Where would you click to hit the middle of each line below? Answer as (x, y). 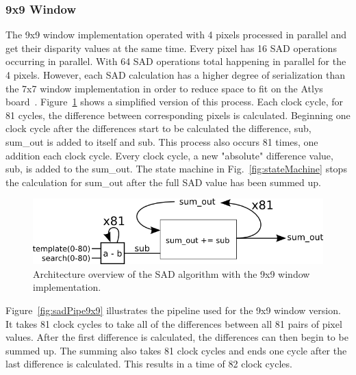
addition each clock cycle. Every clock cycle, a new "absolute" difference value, (169, 155)
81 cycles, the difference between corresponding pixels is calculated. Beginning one (178, 115)
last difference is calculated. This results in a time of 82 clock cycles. (149, 364)
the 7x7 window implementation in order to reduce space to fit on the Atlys (164, 88)
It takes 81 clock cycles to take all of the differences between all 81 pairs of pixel (174, 323)
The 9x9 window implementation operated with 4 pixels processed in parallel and (176, 35)
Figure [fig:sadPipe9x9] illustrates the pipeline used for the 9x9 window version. (173, 310)
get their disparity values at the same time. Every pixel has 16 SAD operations (171, 48)
